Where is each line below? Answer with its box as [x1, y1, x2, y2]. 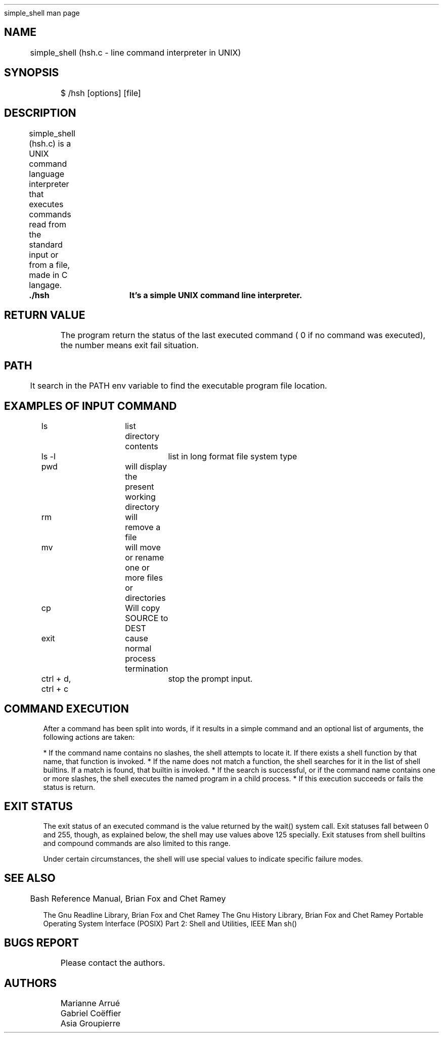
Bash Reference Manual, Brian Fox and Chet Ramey [30, 893, 226, 904]
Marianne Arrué [60, 998, 120, 1009]
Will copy [125, 603, 160, 614]
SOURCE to [125, 613, 168, 624]
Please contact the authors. [60, 958, 165, 968]
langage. [29, 279, 62, 290]
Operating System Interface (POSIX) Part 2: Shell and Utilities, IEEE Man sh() [43, 919, 297, 928]
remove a [125, 522, 161, 533]
